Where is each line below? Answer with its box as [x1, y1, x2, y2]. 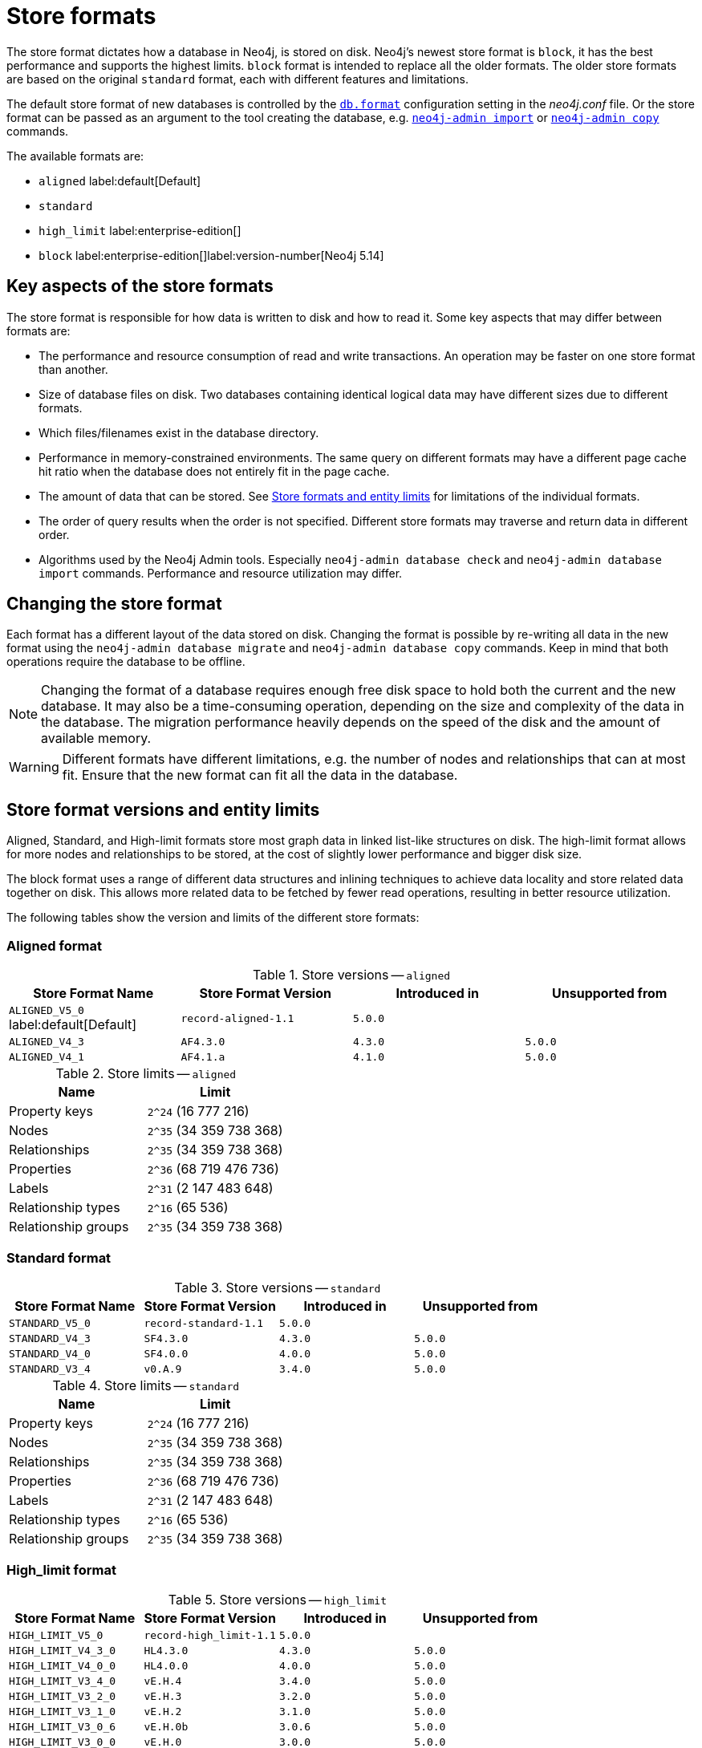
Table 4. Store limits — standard [52, 1377, 240, 1393]
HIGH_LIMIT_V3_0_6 [9, 1720, 116, 1733]
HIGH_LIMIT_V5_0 [9, 1628, 103, 1641]
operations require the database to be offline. [6, 655, 245, 669]
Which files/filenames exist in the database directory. [39, 425, 319, 440]
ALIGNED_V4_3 [9, 1036, 84, 1048]
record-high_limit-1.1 [144, 1628, 276, 1641]
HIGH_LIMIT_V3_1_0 [9, 1705, 116, 1718]
